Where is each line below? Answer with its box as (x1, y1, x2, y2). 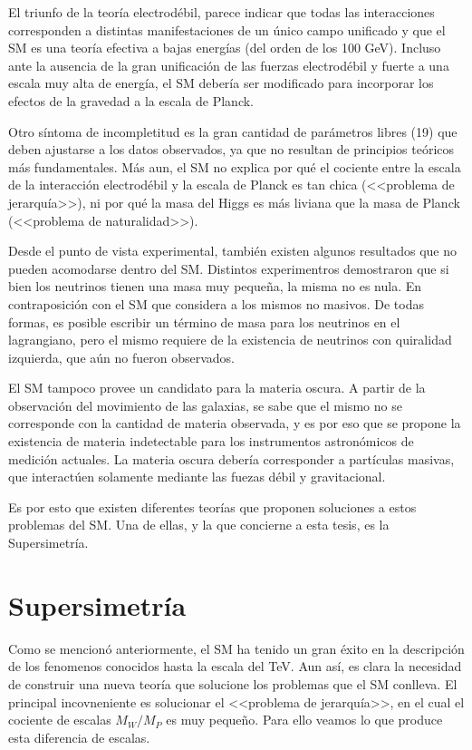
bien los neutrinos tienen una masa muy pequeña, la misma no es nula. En (8, 277, 422, 296)
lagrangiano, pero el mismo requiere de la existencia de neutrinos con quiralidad (8, 330, 452, 349)
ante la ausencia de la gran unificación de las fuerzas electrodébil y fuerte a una (8, 55, 449, 74)
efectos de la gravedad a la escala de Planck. (8, 91, 255, 110)
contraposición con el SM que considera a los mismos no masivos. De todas (8, 294, 424, 313)
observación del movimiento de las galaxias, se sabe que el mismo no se (8, 395, 402, 414)
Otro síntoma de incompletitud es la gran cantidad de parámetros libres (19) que (8, 122, 458, 141)
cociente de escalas (8, 710, 111, 729)
